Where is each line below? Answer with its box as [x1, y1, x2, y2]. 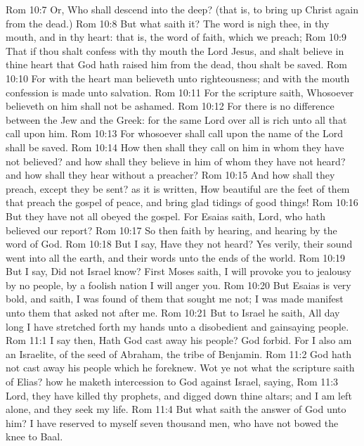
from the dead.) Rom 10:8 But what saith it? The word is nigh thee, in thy [6, 15, 330, 30]
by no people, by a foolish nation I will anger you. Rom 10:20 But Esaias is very [6, 277, 351, 292]
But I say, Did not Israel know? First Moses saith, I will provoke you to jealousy [6, 264, 351, 279]
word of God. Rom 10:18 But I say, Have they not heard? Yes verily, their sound [6, 236, 353, 251]
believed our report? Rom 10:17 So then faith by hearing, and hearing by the [6, 222, 337, 237]
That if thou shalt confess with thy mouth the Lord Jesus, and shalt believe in [6, 43, 344, 58]
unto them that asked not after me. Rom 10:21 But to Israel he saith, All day [6, 305, 340, 320]
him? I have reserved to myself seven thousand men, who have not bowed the [6, 415, 339, 430]
